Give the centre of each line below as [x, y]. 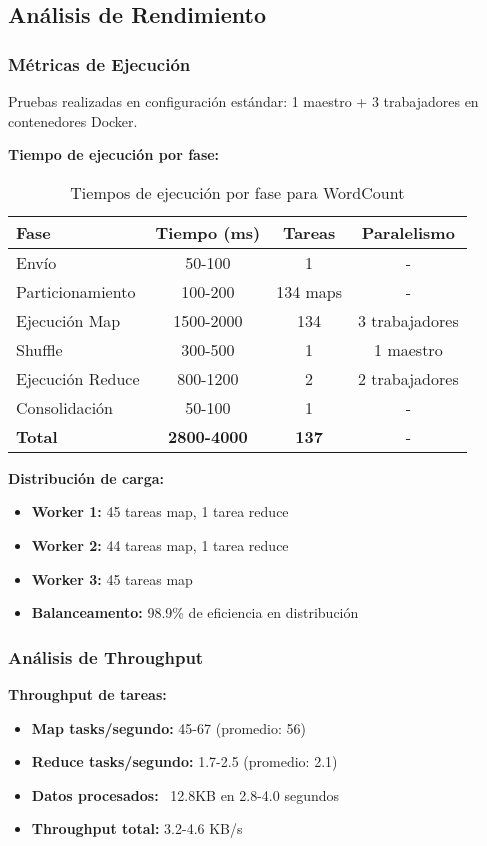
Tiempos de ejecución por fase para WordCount [237, 192]
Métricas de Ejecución [99, 63]
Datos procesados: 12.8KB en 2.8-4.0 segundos [185, 794]
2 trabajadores [408, 378]
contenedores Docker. [73, 120]
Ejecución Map [68, 320]
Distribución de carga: [86, 477]
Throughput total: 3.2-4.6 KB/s [137, 828]
